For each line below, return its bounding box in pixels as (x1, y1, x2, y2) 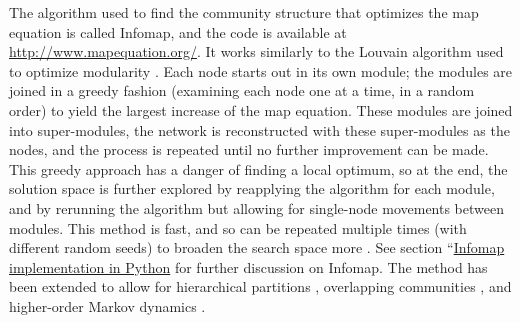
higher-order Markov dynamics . (9, 295, 206, 316)
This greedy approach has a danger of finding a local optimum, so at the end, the (9, 158, 508, 179)
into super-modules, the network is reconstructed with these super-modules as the (9, 119, 510, 140)
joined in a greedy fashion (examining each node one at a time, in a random (9, 80, 475, 101)
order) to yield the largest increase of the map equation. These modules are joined (9, 99, 513, 120)
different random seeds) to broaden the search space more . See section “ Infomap (9, 237, 505, 258)
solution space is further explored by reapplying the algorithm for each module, (9, 178, 495, 199)
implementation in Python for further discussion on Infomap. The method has (9, 256, 488, 277)
